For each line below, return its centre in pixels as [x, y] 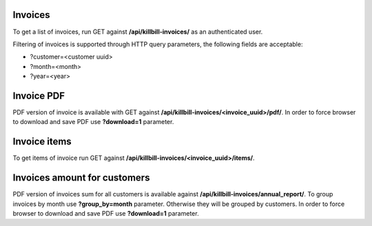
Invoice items [42, 142]
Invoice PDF [39, 95]
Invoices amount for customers [81, 178]
